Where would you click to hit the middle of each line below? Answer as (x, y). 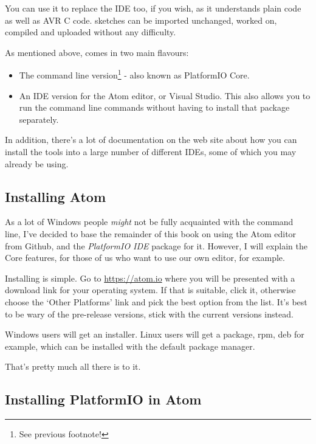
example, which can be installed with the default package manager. (130, 346)
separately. (39, 119)
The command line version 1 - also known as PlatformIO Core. (134, 74)
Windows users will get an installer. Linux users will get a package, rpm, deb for (155, 334)
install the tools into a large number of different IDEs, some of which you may (151, 151)
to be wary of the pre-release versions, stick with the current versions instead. (149, 314)
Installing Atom (56, 196)
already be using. (37, 163)
